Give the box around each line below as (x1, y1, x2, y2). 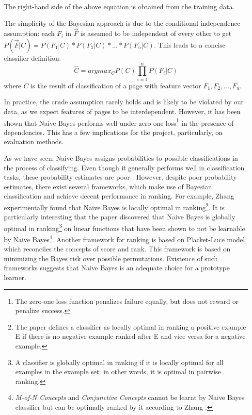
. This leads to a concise (154, 40, 225, 50)
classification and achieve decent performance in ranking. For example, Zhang (4, 191, 234, 201)
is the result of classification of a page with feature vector (31, 80, 201, 90)
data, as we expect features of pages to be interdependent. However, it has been (4, 106, 241, 116)
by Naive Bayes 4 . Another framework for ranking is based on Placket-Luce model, (4, 233, 247, 244)
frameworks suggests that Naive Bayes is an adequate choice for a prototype (4, 263, 230, 273)
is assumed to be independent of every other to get (80, 28, 232, 38)
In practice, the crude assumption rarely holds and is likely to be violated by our (4, 97, 244, 107)
